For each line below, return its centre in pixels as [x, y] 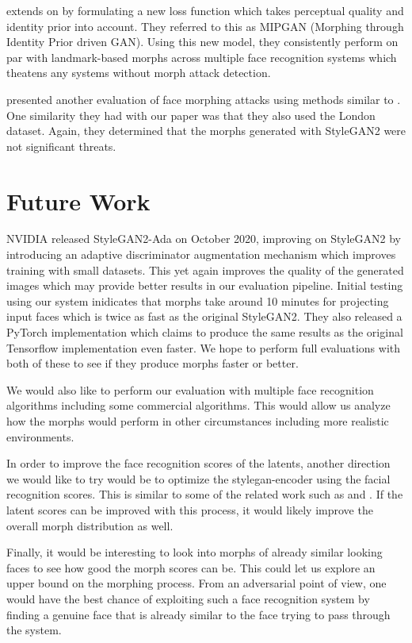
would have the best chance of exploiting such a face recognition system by [188, 598]
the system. [34, 630]
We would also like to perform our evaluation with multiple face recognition [190, 389]
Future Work [78, 200]
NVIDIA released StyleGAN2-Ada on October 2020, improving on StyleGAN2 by [204, 239]
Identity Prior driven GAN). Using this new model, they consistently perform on [202, 42]
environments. [40, 436]
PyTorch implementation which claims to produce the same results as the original [205, 332]
